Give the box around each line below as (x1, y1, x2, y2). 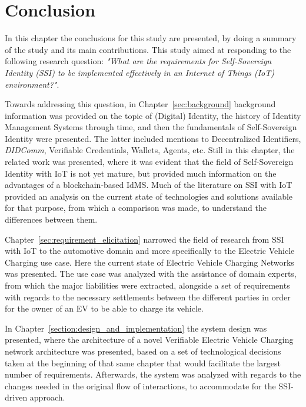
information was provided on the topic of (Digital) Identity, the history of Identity (5, 109, 301, 121)
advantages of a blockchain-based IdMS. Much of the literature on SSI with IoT (5, 178, 292, 191)
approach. (29, 391, 65, 403)
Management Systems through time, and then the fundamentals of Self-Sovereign (5, 121, 297, 133)
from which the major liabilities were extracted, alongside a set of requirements (5, 279, 290, 291)
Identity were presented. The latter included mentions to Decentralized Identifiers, (5, 132, 301, 144)
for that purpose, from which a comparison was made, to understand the (5, 201, 267, 214)
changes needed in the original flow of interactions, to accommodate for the (5, 379, 276, 392)
